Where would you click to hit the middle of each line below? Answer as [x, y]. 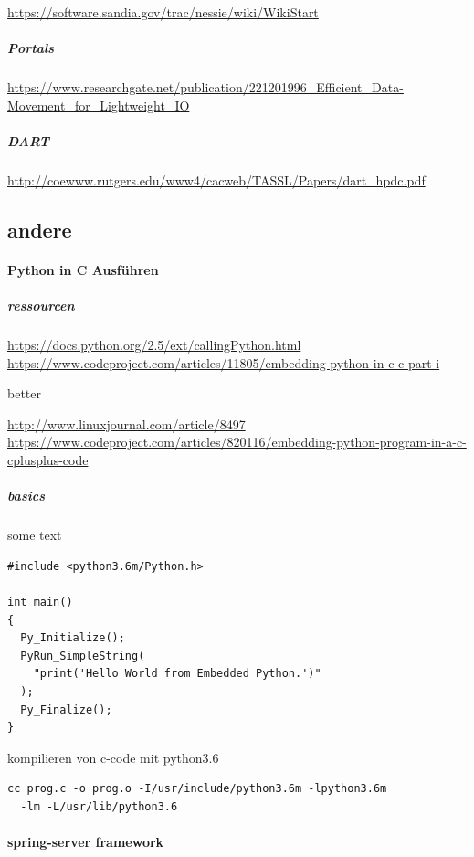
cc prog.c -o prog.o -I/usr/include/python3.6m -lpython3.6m [197, 789]
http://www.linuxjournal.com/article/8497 [126, 423]
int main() [40, 602]
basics [26, 496]
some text [35, 535]
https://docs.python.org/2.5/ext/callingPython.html [154, 345]
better [24, 393]
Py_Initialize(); [73, 638]
